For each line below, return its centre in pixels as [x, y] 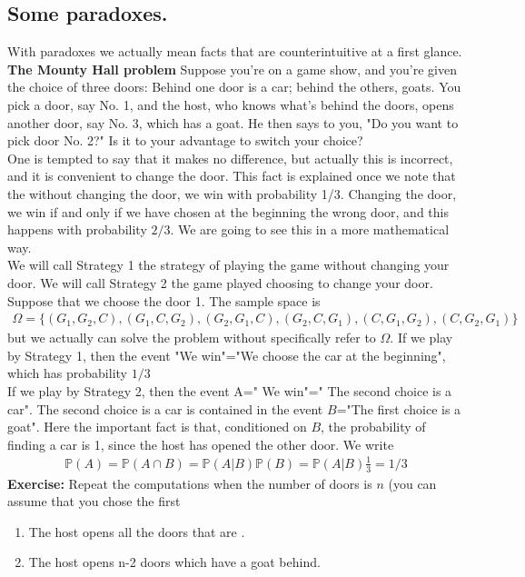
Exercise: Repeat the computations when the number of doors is [190, 483]
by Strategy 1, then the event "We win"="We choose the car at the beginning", [227, 355]
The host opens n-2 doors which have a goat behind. [174, 562]
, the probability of [373, 427]
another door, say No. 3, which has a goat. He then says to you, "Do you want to [233, 122]
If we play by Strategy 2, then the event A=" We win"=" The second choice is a [230, 390]
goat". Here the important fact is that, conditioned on [157, 427]
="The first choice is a [399, 408]
